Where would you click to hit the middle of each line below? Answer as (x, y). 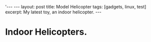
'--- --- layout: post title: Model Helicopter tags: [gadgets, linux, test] (76, 7)
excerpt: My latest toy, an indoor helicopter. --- (53, 12)
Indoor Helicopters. (46, 32)
